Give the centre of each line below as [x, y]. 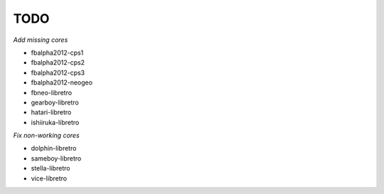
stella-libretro [50, 168]
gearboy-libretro [55, 102]
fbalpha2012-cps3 [58, 72]
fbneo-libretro [52, 92]
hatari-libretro [51, 112]
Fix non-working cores [46, 136]
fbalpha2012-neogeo [62, 82]
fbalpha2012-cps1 [57, 53]
